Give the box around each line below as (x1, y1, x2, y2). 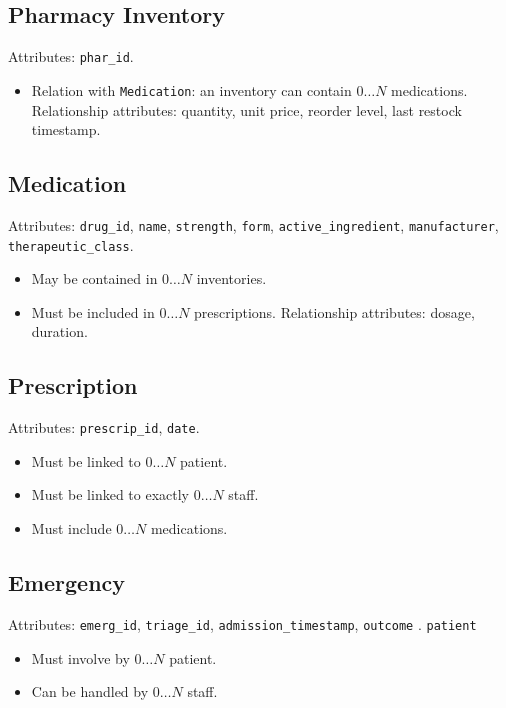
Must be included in (31, 301, 155, 322)
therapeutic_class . (8, 234, 134, 255)
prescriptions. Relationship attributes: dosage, (194, 301, 475, 322)
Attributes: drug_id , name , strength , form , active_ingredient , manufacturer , (8, 214, 499, 235)
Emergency (8, 567, 126, 598)
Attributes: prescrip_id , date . (8, 417, 200, 438)
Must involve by (31, 647, 130, 668)
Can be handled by (31, 681, 149, 702)
